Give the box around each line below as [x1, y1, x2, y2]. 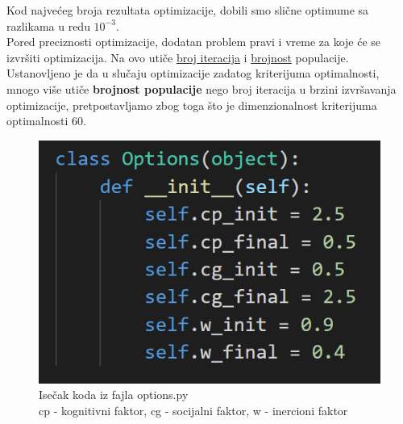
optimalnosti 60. [6, 112, 86, 129]
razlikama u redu [6, 17, 90, 34]
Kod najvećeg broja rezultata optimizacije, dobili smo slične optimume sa [6, 2, 369, 18]
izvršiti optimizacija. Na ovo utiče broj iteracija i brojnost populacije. [6, 48, 349, 65]
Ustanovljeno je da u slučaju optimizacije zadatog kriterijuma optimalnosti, [6, 65, 380, 82]
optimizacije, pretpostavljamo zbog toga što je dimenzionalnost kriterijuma [6, 96, 377, 113]
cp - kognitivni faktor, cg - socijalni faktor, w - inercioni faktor [39, 401, 348, 418]
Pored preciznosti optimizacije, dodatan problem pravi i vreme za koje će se [6, 33, 381, 50]
